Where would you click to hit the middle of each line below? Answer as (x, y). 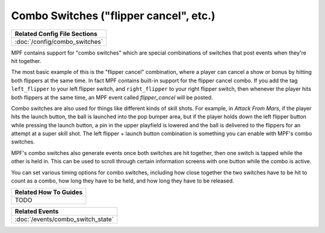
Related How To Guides (49, 192)
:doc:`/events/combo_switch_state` (64, 219)
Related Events (37, 211)
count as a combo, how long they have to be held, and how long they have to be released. (123, 181)
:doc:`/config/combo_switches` (59, 41)
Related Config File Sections (56, 34)
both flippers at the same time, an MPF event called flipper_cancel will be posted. (112, 97)
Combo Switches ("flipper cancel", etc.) (113, 16)
